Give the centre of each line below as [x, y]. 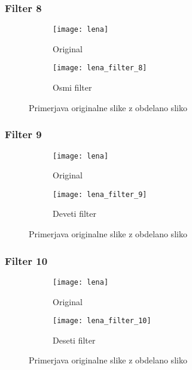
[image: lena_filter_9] [100, 194]
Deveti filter [74, 214]
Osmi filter [72, 87]
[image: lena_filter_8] [100, 68]
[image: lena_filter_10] [102, 321]
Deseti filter [74, 340]
